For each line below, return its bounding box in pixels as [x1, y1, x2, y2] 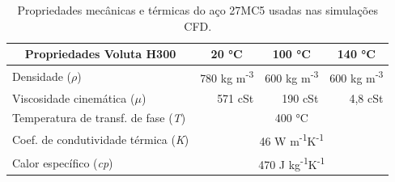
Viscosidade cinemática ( [12, 89, 135, 106]
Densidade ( [12, 67, 71, 84]
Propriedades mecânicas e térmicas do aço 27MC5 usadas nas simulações [17, 2, 378, 18]
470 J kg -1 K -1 [258, 153, 325, 172]
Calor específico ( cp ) [12, 154, 113, 171]
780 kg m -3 [200, 67, 254, 86]
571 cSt [217, 89, 254, 106]
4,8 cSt [349, 89, 384, 106]
